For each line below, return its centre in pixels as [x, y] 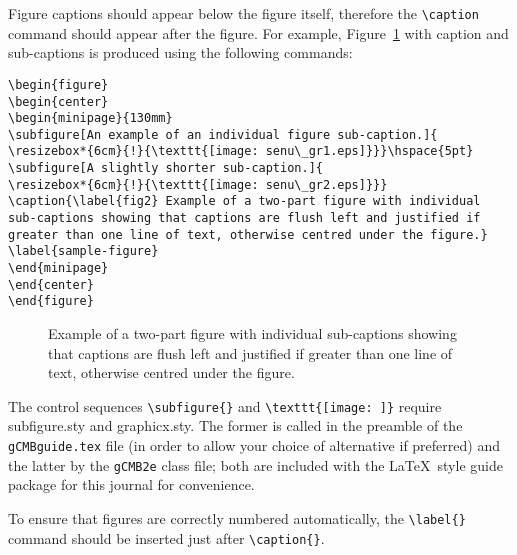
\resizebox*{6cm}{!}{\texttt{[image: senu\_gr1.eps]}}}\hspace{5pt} [241, 151]
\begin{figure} [58, 84]
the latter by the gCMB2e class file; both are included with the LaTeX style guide [255, 464]
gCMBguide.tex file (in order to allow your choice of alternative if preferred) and [254, 445]
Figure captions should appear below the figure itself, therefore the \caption [243, 13]
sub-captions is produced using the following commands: [180, 52]
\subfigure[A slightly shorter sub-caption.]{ [165, 168]
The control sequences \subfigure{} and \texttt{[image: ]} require [225, 405]
